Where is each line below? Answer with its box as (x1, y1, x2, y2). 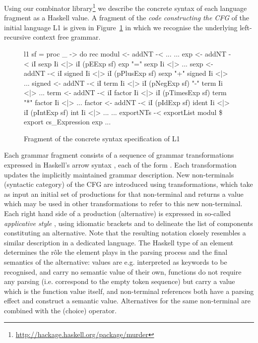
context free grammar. (33, 32, 101, 42)
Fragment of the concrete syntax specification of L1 (24, 133, 180, 143)
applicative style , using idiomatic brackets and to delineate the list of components (4, 218, 253, 228)
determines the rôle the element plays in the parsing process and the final (4, 247, 228, 257)
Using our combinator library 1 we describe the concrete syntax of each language (4, 1, 247, 13)
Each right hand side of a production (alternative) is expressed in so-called (4, 208, 231, 218)
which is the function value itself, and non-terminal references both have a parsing (4, 286, 254, 296)
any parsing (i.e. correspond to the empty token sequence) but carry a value (4, 276, 235, 286)
